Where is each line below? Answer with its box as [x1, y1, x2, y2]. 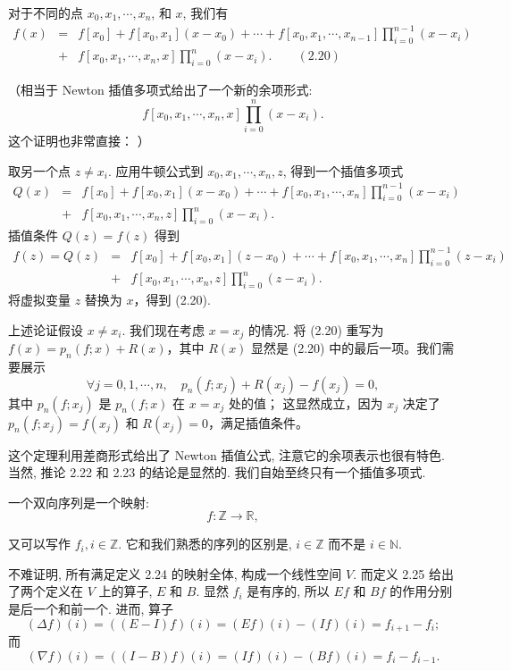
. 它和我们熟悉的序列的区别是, [118, 534, 292, 553]
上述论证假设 [8, 320, 83, 339]
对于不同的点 [8, 4, 83, 21]
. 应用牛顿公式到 [108, 161, 204, 180]
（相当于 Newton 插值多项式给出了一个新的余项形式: [8, 80, 313, 99]
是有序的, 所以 [247, 582, 330, 600]
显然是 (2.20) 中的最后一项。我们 [251, 339, 442, 357]
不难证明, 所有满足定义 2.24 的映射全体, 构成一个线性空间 [8, 564, 342, 583]
